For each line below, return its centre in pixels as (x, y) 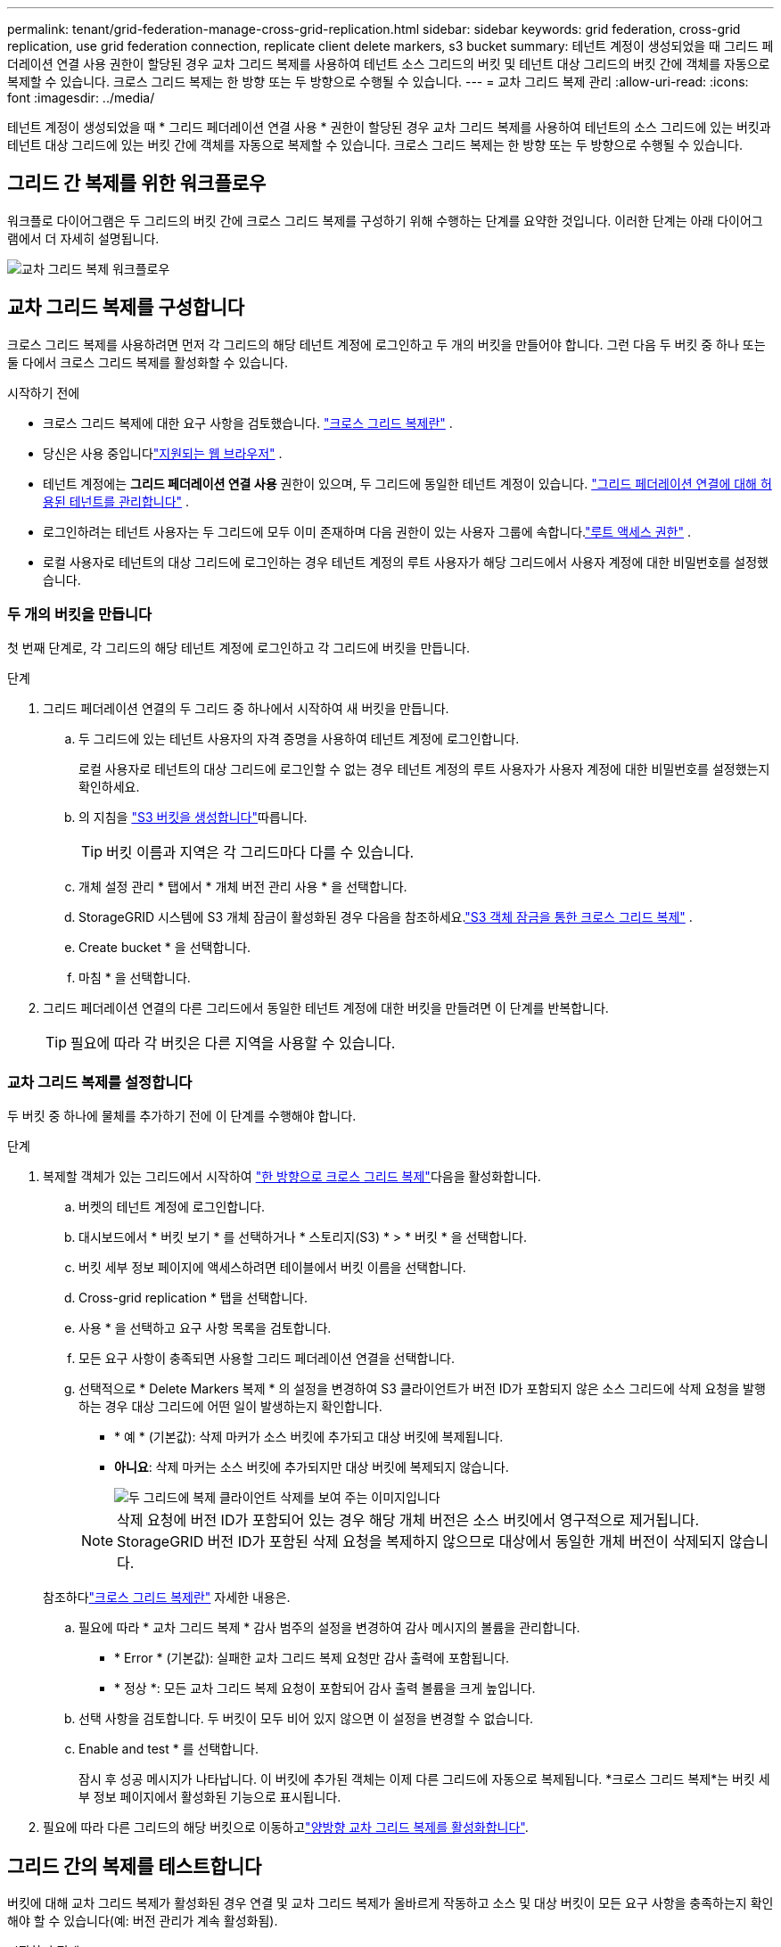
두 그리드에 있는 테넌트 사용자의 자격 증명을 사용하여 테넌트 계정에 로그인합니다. (299, 739)
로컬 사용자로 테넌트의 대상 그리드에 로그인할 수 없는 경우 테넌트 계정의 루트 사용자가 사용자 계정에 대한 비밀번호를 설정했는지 (424, 769)
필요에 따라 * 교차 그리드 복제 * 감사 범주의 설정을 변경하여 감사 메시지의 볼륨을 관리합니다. (329, 1628)
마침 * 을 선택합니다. (135, 978)
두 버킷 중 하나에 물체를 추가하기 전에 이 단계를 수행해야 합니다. (182, 1116)
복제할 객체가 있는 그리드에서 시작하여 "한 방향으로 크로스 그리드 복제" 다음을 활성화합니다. (292, 1177)
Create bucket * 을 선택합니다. (165, 948)
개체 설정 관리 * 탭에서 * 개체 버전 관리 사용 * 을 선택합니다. (243, 887)
